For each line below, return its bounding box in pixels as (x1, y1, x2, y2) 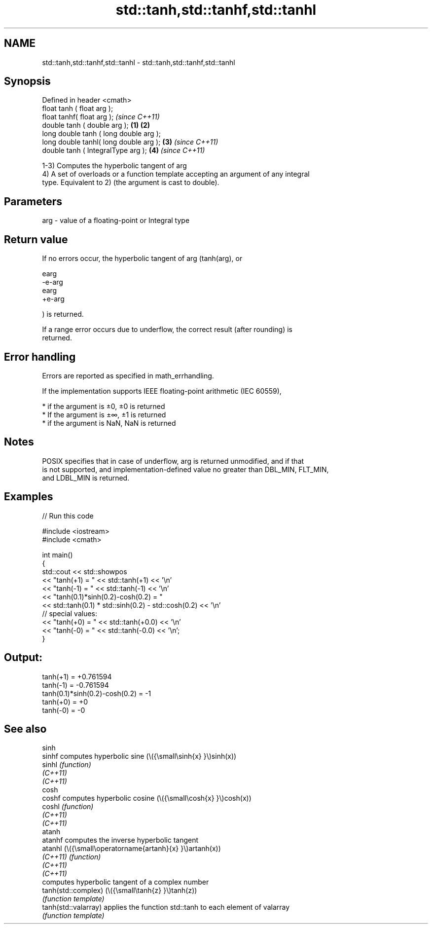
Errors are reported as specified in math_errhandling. (42, 371, 214, 380)
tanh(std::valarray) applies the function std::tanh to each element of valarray (42, 903, 290, 912)
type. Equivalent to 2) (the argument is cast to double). (42, 178, 219, 187)
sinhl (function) (42, 760, 91, 769)
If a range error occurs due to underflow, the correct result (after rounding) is (42, 325, 292, 334)
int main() (42, 550, 73, 559)
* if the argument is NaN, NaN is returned (42, 418, 176, 427)
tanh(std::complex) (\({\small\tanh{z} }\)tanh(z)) (42, 886, 197, 895)
